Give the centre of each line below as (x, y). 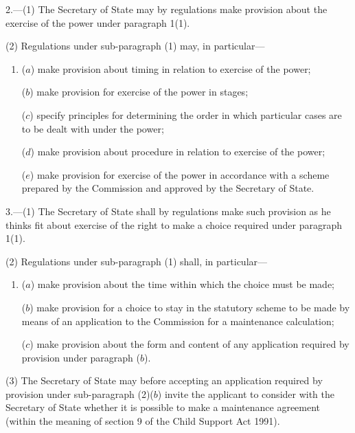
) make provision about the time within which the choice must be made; (182, 284)
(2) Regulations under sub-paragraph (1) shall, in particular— (137, 261)
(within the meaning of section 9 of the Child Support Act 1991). (143, 421)
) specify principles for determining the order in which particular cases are (186, 114)
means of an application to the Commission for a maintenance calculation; (178, 321)
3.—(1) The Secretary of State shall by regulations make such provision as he (168, 211)
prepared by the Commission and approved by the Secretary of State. (168, 188)
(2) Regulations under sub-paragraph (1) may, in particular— (135, 46)
